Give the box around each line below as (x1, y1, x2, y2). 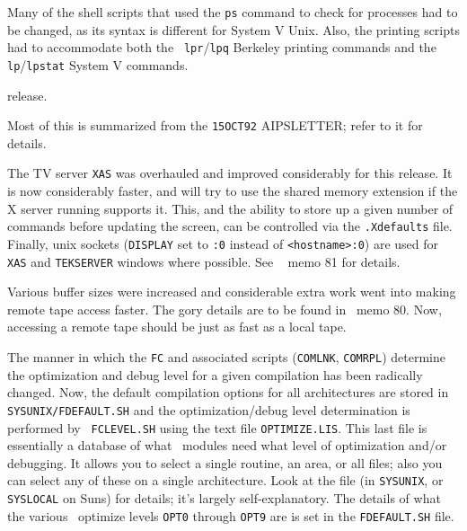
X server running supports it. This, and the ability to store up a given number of (7, 199, 454, 217)
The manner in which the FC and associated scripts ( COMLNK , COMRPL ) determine (7, 348, 445, 366)
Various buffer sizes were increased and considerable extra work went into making (7, 282, 456, 301)
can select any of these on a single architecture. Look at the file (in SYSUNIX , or (7, 471, 444, 490)
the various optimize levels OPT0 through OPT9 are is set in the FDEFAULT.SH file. (7, 506, 454, 525)
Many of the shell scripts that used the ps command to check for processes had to (7, 3, 458, 21)
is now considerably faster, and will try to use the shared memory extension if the (7, 181, 458, 200)
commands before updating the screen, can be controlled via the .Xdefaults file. (7, 217, 453, 235)
